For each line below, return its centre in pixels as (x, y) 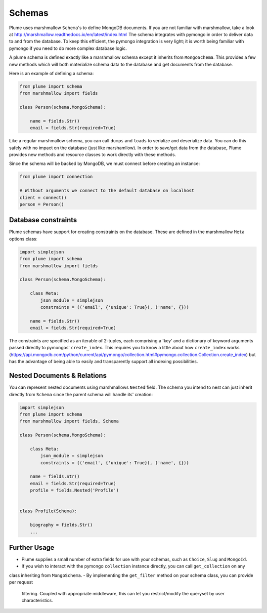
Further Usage (32, 548)
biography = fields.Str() (61, 525)
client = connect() (43, 197)
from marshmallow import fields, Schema (69, 421)
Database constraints (43, 220)
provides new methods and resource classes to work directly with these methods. (93, 154)
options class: (23, 239)
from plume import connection (56, 177)
